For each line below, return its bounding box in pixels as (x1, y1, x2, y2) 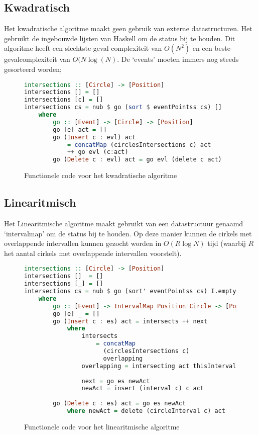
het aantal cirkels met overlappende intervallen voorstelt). (4, 247, 182, 258)
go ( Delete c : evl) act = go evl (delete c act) (53, 156, 222, 163)
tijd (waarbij (207, 238, 246, 248)
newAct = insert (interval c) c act (81, 385, 204, 392)
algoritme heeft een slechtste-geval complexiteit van (4, 43, 162, 53)
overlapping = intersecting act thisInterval (81, 362, 236, 370)
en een (192, 43, 212, 53)
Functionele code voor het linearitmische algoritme (24, 421, 180, 431)
